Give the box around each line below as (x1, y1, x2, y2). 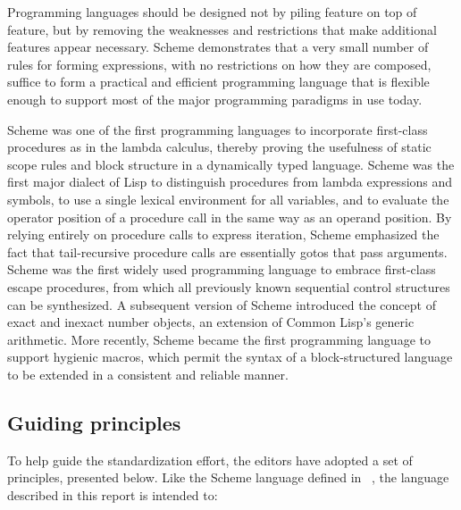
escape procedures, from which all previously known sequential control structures (7, 277, 450, 296)
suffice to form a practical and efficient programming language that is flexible (7, 72, 430, 91)
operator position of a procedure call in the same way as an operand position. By (7, 207, 452, 226)
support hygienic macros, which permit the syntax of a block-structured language (7, 347, 453, 366)
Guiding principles (7, 408, 181, 436)
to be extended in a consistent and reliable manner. (7, 364, 289, 383)
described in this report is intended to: (7, 485, 218, 504)
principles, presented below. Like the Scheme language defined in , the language (7, 468, 449, 487)
